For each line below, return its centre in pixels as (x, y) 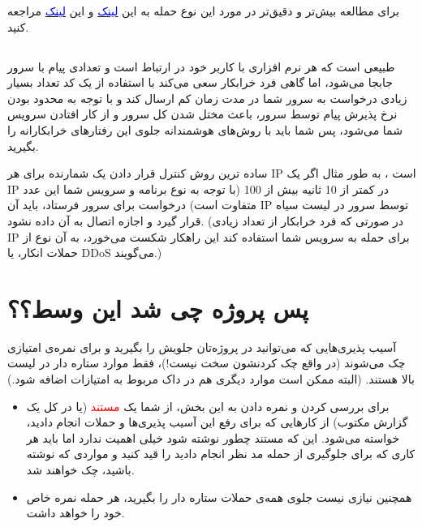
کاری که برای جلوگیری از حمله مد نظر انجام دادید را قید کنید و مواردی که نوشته (221, 454)
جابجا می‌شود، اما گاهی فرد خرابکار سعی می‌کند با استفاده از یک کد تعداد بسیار (200, 82)
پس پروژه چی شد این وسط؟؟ (158, 308)
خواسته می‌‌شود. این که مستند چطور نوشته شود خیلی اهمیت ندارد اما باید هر (213, 437)
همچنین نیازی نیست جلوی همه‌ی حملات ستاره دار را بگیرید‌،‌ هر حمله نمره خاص (219, 497)
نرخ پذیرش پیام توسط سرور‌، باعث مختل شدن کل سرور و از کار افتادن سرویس (202, 114)
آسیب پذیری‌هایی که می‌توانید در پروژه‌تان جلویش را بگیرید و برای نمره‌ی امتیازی (202, 347)
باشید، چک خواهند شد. (80, 469)
